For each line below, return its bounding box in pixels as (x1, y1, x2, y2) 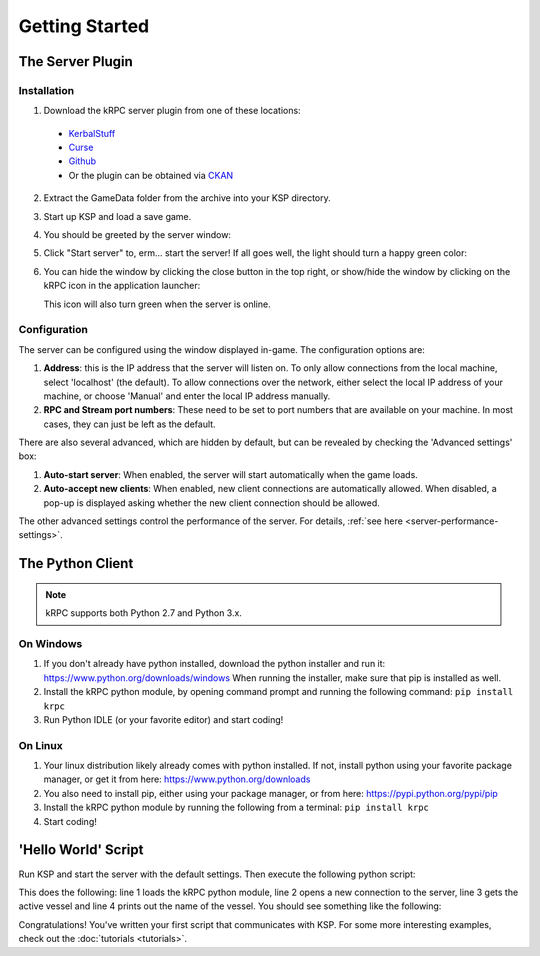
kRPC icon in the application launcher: (43, 280, 201, 292)
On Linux (18, 738, 64, 752)
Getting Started (18, 15, 150, 37)
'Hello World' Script (18, 841, 144, 859)
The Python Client (18, 555, 134, 572)
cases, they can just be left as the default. (43, 418, 216, 430)
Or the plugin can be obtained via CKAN (68, 169, 234, 181)
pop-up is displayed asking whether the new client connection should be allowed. (43, 496, 380, 509)
